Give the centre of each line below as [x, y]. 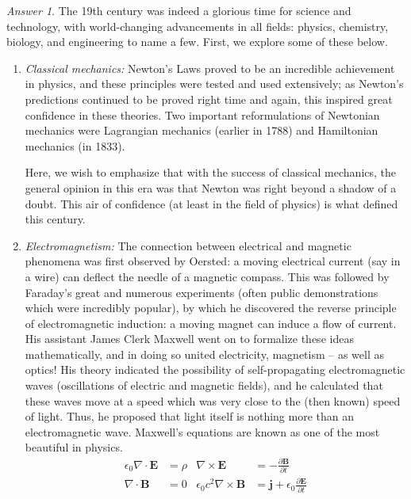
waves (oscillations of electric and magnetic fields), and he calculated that [204, 385]
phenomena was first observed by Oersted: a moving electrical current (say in [213, 261]
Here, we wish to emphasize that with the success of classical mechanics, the [211, 172]
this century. [55, 219]
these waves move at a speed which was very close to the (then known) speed [213, 400]
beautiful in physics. [74, 447]
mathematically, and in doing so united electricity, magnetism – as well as [205, 354]
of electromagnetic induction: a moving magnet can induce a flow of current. [211, 323]
